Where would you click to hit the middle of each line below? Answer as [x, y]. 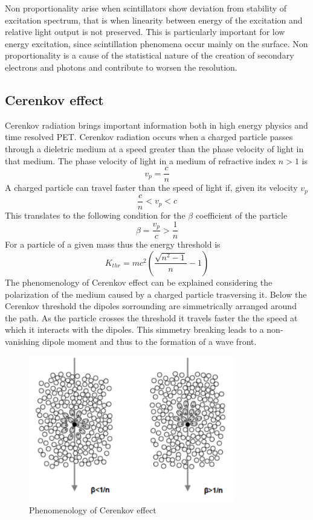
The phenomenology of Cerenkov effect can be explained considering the [139, 282]
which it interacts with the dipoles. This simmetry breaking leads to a [134, 329]
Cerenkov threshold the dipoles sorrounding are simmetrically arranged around [151, 306]
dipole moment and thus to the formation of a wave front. [149, 341]
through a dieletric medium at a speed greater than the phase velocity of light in [154, 148]
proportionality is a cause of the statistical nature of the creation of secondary [150, 55]
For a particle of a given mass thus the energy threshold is [113, 244]
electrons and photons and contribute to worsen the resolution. [121, 67]
